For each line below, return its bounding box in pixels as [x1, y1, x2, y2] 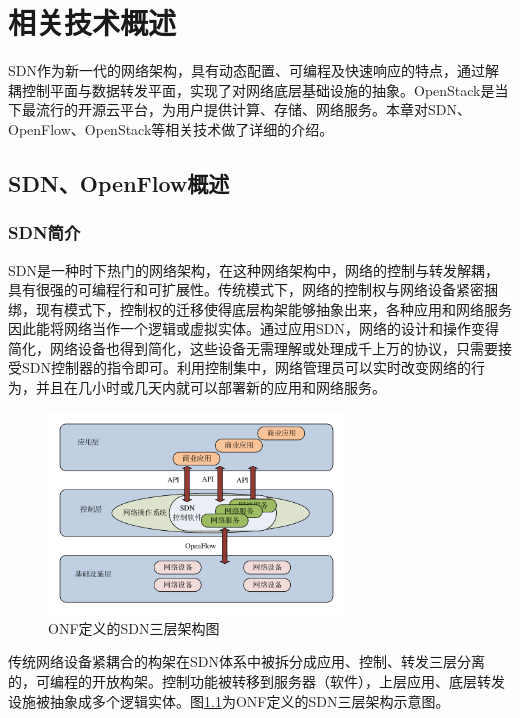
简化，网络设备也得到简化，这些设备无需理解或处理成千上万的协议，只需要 [8, 337, 498, 358]
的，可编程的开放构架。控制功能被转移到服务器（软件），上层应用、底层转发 [8, 670, 505, 691]
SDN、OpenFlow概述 [8, 167, 230, 198]
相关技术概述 [8, 2, 177, 43]
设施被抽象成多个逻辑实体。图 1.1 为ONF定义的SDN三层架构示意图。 [8, 690, 450, 711]
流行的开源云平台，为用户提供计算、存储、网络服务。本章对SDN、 [35, 99, 471, 120]
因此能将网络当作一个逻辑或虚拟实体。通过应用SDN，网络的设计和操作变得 [8, 318, 499, 339]
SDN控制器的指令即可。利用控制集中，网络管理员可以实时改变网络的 [21, 357, 471, 378]
